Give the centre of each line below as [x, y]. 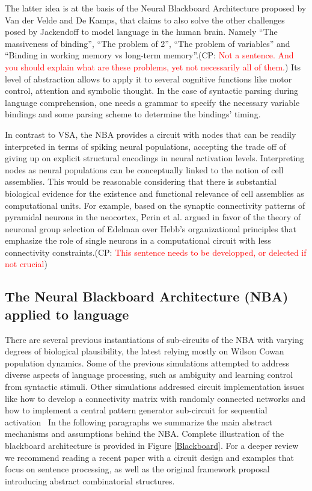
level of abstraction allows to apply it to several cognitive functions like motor [148, 79]
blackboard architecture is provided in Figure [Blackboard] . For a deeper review [152, 445]
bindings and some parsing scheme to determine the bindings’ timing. [133, 114]
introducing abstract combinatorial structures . [90, 480]
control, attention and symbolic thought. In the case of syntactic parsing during [152, 91]
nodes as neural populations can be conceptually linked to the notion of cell [144, 169]
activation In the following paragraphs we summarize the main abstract [139, 422]
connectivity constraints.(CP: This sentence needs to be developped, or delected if [156, 252]
